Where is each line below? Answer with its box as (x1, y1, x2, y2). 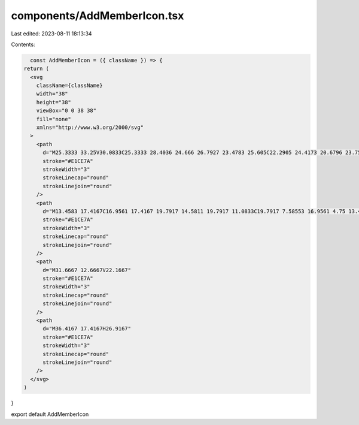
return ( (23, 65, 50, 72)
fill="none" (36, 116, 72, 122)
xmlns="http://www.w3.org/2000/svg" (36, 124, 144, 131)
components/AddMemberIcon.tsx (11, 9, 184, 22)
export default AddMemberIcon (11, 411, 89, 418)
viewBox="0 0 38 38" (36, 107, 97, 114)
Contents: (11, 41, 35, 48)
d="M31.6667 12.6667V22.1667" (42, 267, 132, 273)
